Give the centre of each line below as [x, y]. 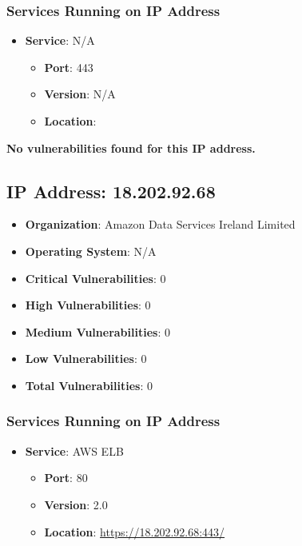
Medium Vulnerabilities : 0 [97, 331]
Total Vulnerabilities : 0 [89, 385]
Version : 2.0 [76, 504]
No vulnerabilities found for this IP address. [131, 147]
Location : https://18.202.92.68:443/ [135, 531]
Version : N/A [80, 94]
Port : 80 [66, 478]
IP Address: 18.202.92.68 [111, 191]
